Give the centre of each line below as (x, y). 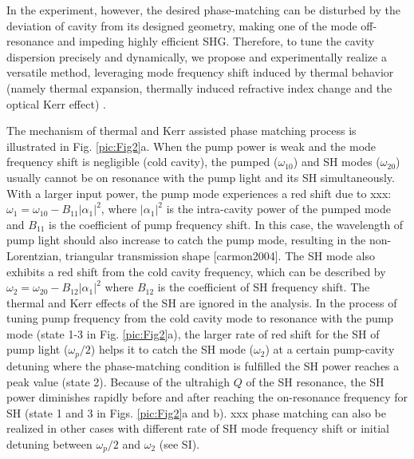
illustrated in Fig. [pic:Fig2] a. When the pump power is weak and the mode (191, 146)
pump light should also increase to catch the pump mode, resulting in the (186, 240)
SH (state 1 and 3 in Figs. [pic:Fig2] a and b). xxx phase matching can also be (196, 412)
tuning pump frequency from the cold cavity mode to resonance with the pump (200, 318)
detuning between (49, 443)
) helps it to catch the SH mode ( (172, 349)
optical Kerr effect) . (56, 103)
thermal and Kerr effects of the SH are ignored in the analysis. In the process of (202, 302)
